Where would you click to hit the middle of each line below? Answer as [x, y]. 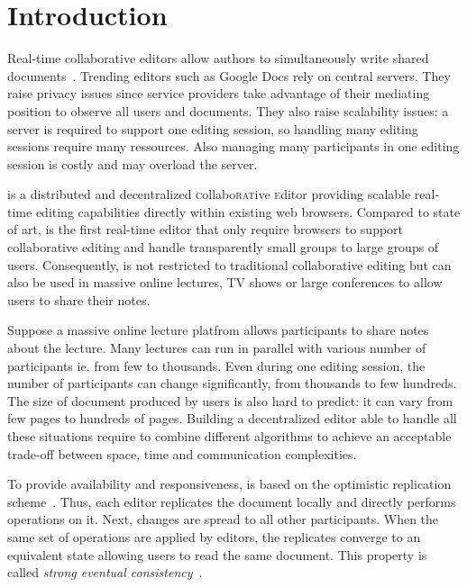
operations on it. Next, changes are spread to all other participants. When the [223, 519]
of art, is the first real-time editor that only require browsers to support [206, 229]
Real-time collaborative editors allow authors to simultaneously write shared [218, 58]
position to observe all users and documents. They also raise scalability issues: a [228, 110]
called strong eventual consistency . [105, 572]
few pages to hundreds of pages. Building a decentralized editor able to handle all [232, 418]
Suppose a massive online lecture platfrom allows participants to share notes [218, 330]
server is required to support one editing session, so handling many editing [213, 128]
